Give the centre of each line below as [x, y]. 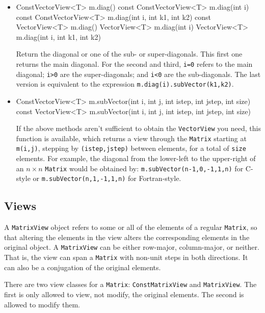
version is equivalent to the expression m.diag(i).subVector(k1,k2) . [125, 84]
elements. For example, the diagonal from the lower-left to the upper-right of [136, 158]
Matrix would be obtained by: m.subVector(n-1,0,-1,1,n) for [144, 168]
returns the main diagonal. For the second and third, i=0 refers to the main [134, 63]
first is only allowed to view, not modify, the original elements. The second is [124, 294]
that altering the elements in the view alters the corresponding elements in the [127, 237]
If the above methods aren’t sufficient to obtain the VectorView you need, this [138, 128]
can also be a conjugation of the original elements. [83, 267]
